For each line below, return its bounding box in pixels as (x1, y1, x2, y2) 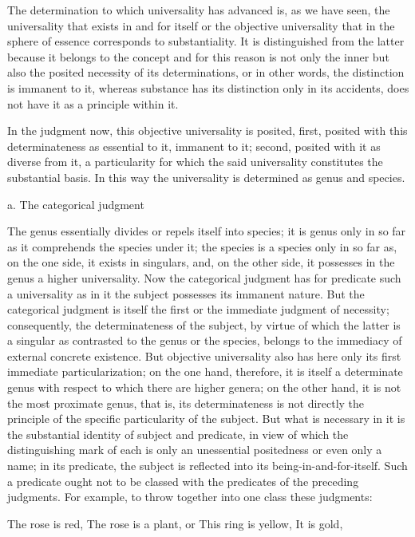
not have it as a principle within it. (7, 95, 179, 112)
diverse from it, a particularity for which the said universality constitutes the (7, 153, 383, 170)
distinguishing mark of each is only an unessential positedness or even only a (7, 441, 382, 458)
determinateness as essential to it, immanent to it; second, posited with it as (7, 137, 381, 154)
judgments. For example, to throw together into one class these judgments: (7, 488, 373, 505)
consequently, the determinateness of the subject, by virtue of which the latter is (7, 316, 401, 333)
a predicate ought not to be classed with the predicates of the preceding (7, 472, 359, 489)
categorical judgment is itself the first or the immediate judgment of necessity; (7, 301, 389, 318)
